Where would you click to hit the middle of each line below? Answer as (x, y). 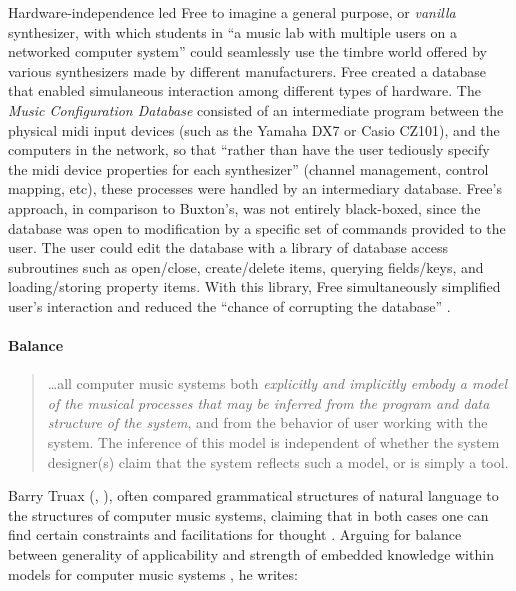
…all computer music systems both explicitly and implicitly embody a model (277, 383)
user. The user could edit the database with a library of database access (228, 247)
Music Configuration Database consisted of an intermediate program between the (256, 109)
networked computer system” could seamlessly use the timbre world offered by (247, 51)
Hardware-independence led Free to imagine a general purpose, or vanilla (232, 12)
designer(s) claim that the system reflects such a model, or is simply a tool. (278, 461)
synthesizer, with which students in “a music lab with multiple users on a (232, 31)
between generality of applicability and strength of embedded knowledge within (251, 554)
